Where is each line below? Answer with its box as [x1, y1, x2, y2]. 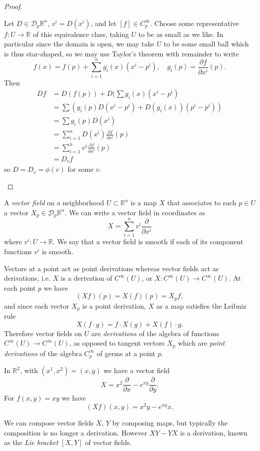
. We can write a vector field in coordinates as [64, 207, 206, 217]
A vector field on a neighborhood [4, 197, 104, 208]
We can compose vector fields [4, 418, 94, 428]
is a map [130, 197, 157, 208]
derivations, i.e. [4, 273, 51, 283]
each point [4, 282, 36, 293]
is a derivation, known [180, 427, 248, 438]
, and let [90, 17, 117, 28]
